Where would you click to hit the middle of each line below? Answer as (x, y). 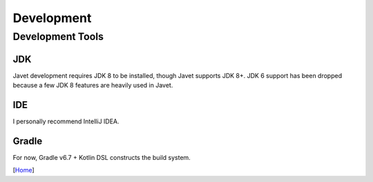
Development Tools (58, 37)
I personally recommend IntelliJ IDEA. (66, 121)
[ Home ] (23, 170)
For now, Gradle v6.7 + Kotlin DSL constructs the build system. (102, 157)
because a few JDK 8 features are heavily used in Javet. (93, 85)
